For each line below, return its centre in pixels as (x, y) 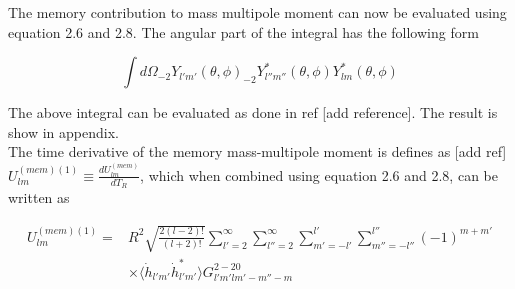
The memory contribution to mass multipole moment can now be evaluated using (257, 12)
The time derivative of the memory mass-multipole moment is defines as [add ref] (257, 151)
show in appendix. (63, 131)
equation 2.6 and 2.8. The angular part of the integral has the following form (243, 31)
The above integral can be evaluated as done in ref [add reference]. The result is (253, 112)
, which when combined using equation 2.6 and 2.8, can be (319, 174)
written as (39, 197)
